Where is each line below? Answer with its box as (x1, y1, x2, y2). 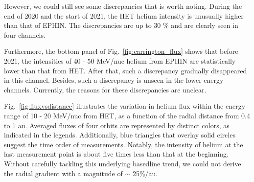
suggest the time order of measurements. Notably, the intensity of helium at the (4, 139, 243, 149)
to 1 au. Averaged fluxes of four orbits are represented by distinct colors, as (4, 120, 230, 130)
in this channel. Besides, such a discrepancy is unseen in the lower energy (4, 75, 224, 85)
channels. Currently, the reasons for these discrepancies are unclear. (4, 84, 207, 94)
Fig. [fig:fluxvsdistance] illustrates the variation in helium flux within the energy (4, 101, 246, 111)
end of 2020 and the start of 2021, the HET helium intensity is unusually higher (4, 10, 244, 21)
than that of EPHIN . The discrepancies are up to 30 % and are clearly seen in (4, 20, 238, 30)
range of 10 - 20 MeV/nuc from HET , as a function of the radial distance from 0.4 (4, 110, 250, 120)
